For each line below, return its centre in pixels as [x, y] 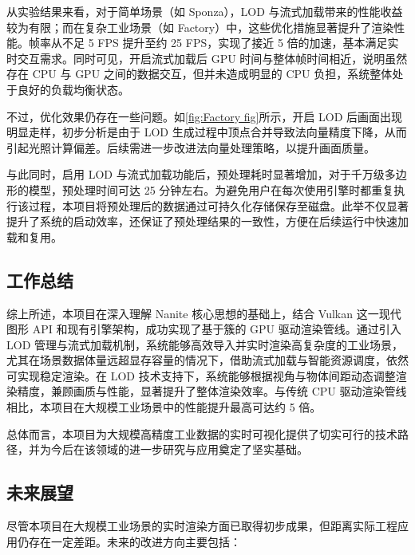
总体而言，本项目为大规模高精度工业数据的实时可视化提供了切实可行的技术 [202, 433]
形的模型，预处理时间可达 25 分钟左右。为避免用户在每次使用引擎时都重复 [200, 189]
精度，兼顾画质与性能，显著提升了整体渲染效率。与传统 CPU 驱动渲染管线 [212, 391]
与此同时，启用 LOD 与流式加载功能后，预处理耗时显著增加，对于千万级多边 [207, 174]
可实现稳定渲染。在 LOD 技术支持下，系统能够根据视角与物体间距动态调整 [201, 375]
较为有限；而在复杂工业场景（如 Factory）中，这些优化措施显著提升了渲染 [200, 27]
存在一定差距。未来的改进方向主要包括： [134, 541]
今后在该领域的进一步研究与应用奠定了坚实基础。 [179, 449]
